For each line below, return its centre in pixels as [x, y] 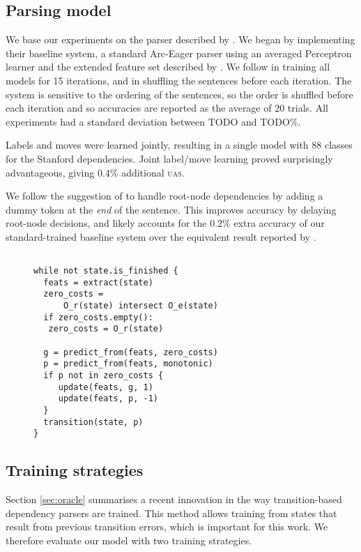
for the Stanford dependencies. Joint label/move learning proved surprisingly [169, 158]
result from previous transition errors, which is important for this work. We [167, 527]
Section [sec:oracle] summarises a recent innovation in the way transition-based [174, 499]
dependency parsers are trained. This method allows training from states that [171, 513]
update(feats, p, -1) [108, 399]
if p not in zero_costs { [103, 376]
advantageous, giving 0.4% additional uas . [95, 172]
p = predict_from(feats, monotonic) [128, 364]
